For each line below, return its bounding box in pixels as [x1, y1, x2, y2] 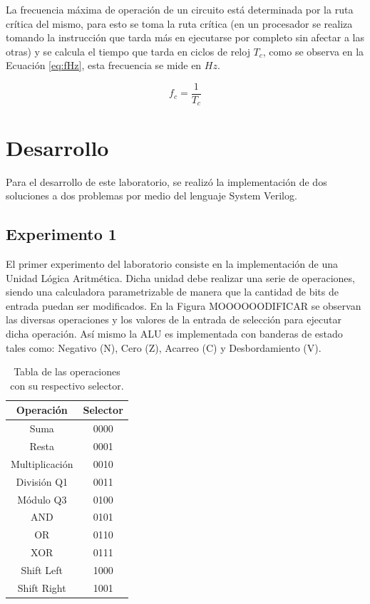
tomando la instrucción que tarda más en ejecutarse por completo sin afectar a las [6, 30, 364, 45]
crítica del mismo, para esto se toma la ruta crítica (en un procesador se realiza [6, 16, 353, 31]
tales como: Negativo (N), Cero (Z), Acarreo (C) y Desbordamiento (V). [6, 340, 322, 355]
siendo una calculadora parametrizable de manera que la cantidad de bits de [6, 284, 339, 299]
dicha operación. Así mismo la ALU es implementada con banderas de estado [6, 326, 343, 340]
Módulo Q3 [17, 491, 67, 506]
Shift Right [17, 580, 66, 595]
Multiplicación [11, 456, 73, 471]
